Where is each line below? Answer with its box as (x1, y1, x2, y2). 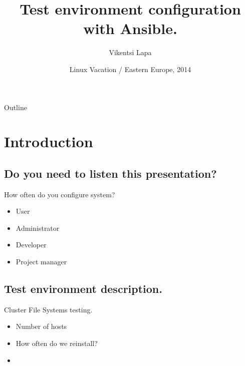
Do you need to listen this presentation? (4, 165, 217, 181)
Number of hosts (16, 321, 67, 331)
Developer (16, 239, 47, 250)
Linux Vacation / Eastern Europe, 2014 (69, 64, 191, 74)
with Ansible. (83, 18, 177, 39)
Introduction (4, 131, 93, 152)
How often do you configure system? (4, 189, 115, 199)
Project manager (16, 256, 67, 267)
